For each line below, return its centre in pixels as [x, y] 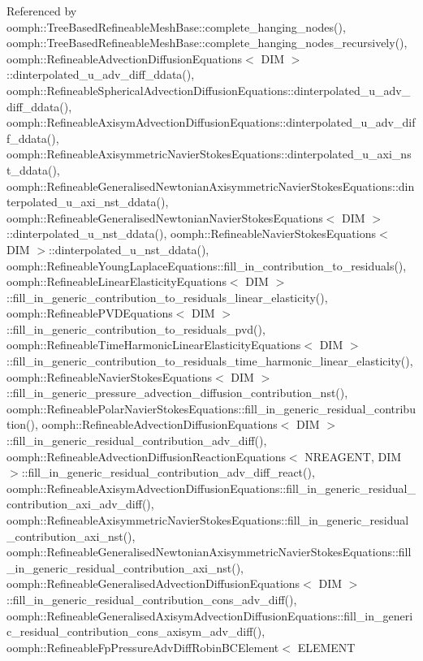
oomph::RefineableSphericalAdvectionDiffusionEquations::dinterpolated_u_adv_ [209, 90]
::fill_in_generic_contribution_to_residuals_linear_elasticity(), [167, 297]
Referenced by [42, 11]
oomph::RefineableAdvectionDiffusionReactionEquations [146, 456]
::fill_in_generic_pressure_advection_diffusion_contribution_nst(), [177, 393]
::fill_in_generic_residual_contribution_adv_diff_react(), [168, 472]
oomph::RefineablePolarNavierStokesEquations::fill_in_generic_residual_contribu [211, 408]
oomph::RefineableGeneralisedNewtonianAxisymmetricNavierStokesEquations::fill [209, 552]
